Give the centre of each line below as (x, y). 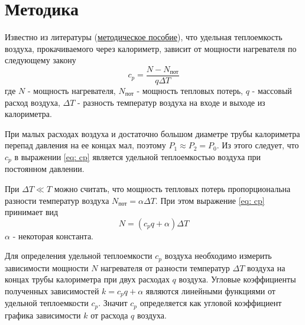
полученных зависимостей (52, 291)
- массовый (272, 90)
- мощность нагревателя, (72, 90)
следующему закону (40, 60)
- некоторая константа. (53, 235)
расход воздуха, (33, 102)
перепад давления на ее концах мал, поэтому (85, 145)
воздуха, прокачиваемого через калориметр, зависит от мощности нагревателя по (151, 48)
